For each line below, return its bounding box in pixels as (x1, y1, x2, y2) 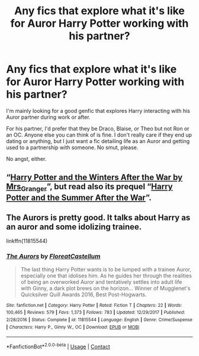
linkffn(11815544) (6, 238, 48, 245)
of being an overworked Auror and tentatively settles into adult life (20, 278, 182, 285)
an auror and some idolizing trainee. (6, 222, 142, 232)
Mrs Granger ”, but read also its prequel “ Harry (6, 182, 173, 193)
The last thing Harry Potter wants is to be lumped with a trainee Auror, (20, 266, 191, 273)
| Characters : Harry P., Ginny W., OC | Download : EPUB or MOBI (6, 324, 140, 330)
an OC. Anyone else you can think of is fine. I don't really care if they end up (6, 131, 192, 138)
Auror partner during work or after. (6, 114, 91, 121)
